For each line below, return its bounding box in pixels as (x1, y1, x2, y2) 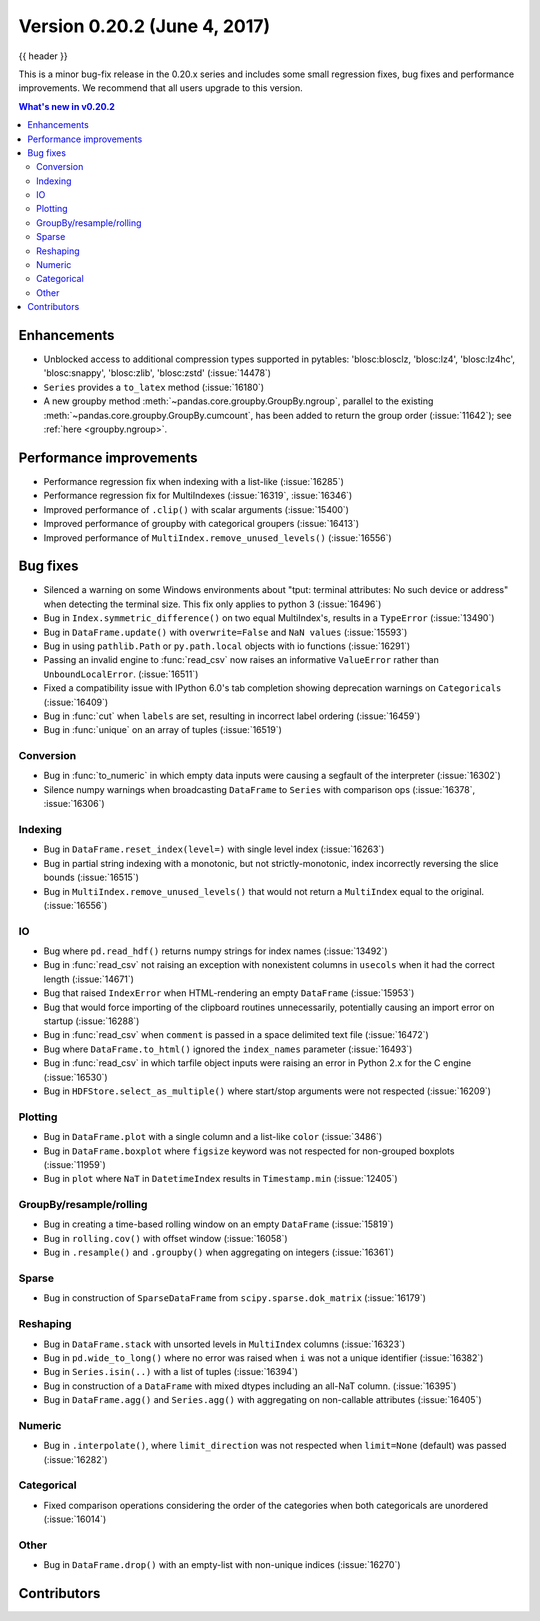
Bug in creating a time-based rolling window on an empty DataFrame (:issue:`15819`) (43, 1218, 394, 1230)
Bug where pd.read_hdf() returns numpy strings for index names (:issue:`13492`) (43, 945, 388, 957)
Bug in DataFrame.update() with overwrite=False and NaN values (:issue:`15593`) (43, 626, 408, 638)
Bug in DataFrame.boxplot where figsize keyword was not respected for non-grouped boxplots (43, 1145, 455, 1157)
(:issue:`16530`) (43, 1071, 109, 1083)
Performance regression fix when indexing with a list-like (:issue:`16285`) (43, 475, 345, 487)
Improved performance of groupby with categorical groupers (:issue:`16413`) (43, 518, 360, 530)
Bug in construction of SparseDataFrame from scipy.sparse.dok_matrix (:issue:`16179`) (43, 1292, 427, 1304)
